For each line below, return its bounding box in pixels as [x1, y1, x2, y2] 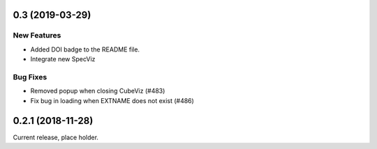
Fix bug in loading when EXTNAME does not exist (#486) [30, 96, 195, 104]
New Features [13, 31, 61, 40]
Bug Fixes [13, 72, 47, 81]
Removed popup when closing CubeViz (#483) [30, 87, 165, 95]
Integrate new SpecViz [30, 55, 96, 63]
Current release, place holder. [13, 133, 99, 141]
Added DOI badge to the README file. [30, 45, 140, 54]
